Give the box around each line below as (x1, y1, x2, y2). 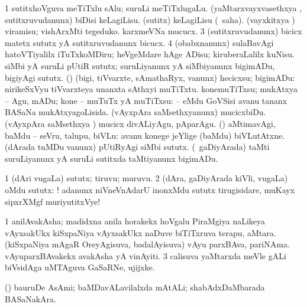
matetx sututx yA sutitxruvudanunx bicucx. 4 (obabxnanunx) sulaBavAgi (5, 36, 274, 48)
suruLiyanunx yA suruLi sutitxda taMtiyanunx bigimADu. (5, 152, 218, 164)
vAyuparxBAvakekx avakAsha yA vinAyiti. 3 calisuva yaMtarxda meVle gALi (5, 249, 286, 262)
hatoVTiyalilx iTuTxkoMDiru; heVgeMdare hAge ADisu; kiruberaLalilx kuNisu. (5, 48, 295, 60)
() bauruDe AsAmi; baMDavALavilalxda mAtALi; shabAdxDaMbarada (5, 281, 265, 293)
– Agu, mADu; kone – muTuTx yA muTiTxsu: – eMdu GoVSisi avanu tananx (5, 94, 287, 106)
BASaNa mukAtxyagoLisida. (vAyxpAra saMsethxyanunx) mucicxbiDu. (5, 106, 266, 118)
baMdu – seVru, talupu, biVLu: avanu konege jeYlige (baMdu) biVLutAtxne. (5, 129, 285, 141)
